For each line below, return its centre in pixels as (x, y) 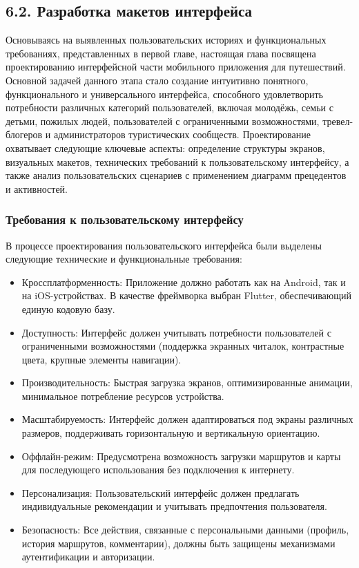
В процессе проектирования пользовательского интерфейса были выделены (164, 245)
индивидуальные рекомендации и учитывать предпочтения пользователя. (174, 506)
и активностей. (37, 188)
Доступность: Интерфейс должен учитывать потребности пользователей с (176, 332)
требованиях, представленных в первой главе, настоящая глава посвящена (161, 53)
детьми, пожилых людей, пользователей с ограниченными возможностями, (163, 121)
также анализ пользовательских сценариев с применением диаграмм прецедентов (176, 175)
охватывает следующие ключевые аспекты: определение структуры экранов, (165, 148)
